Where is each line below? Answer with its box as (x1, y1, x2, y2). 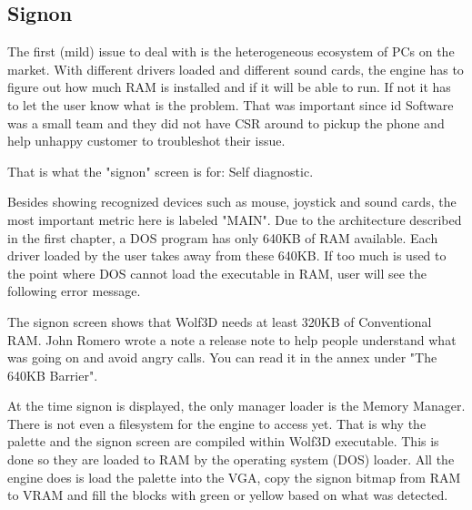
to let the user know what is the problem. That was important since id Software (7, 95, 454, 114)
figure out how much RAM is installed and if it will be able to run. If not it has (7, 77, 451, 97)
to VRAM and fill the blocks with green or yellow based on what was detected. (7, 485, 448, 505)
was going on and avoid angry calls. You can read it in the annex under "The (7, 348, 437, 367)
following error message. (7, 281, 141, 301)
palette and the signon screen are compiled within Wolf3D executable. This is (7, 432, 439, 451)
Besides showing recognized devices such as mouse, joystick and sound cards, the (7, 192, 457, 211)
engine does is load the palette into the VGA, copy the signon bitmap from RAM (7, 467, 461, 486)
